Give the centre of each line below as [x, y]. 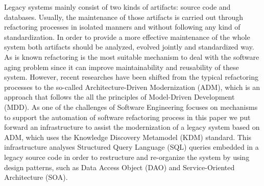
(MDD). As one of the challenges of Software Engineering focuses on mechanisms [131, 107]
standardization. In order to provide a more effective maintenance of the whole [127, 37]
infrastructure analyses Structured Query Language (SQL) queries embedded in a [131, 147]
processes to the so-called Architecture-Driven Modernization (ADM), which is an [132, 87]
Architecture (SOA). [36, 177]
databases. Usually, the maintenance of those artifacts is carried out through [124, 17]
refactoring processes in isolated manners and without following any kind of [122, 27]
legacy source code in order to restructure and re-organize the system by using [127, 157]
